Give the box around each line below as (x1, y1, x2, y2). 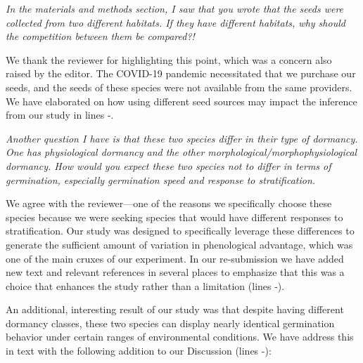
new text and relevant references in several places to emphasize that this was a (6, 265, 345, 279)
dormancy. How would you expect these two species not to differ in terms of (6, 158, 331, 173)
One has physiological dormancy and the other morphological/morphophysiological (6, 145, 357, 159)
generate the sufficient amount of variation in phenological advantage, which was (6, 237, 353, 251)
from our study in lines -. (6, 107, 114, 122)
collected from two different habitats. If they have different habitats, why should (6, 15, 345, 29)
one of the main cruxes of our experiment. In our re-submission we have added (6, 251, 344, 265)
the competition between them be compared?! (6, 29, 195, 44)
